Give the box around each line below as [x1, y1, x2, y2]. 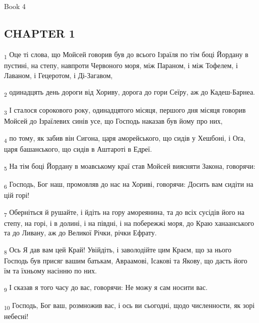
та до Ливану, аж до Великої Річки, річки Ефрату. [4, 227, 157, 238]
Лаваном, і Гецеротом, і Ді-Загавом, [4, 70, 113, 80]
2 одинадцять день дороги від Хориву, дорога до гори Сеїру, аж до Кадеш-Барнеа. [4, 87, 255, 98]
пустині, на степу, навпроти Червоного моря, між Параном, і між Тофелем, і [4, 60, 238, 70]
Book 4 [4, 1, 26, 11]
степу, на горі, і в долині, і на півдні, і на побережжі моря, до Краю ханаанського [4, 217, 254, 228]
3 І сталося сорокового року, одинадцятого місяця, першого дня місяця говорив [4, 105, 246, 117]
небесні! [4, 311, 28, 321]
